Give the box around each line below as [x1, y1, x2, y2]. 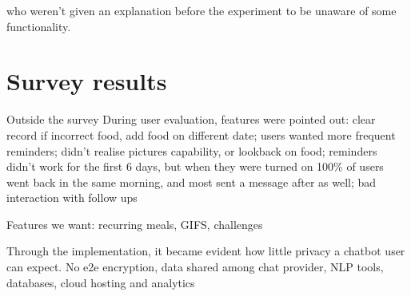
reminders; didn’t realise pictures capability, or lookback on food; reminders [6, 142, 377, 159]
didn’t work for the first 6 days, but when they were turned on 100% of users [6, 158, 384, 175]
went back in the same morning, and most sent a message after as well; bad [6, 173, 377, 190]
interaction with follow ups [6, 189, 138, 206]
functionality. [6, 18, 71, 34]
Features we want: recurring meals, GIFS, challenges [6, 215, 263, 232]
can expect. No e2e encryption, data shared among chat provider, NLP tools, [6, 259, 384, 275]
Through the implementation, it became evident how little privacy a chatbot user [6, 243, 405, 259]
